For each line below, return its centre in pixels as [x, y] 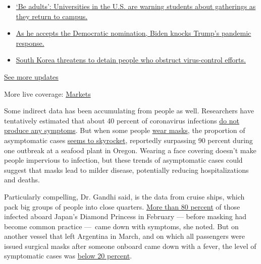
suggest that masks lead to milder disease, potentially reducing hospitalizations [126, 170]
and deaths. [22, 180]
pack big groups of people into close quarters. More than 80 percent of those [122, 206]
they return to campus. [52, 16]
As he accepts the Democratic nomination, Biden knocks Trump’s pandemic [134, 33]
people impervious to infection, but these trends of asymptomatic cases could [123, 160]
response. [30, 43]
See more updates [31, 76]
